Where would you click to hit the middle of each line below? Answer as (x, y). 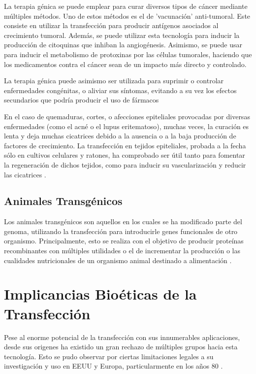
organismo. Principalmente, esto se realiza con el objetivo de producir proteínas (124, 241)
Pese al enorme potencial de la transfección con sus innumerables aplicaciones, (122, 337)
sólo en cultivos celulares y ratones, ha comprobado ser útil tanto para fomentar (125, 155)
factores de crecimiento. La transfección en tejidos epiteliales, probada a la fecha (125, 145)
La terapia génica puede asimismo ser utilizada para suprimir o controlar (114, 81)
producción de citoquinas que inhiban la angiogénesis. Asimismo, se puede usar (123, 45)
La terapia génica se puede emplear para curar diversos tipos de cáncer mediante (126, 6)
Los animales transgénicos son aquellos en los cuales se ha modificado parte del (123, 221)
